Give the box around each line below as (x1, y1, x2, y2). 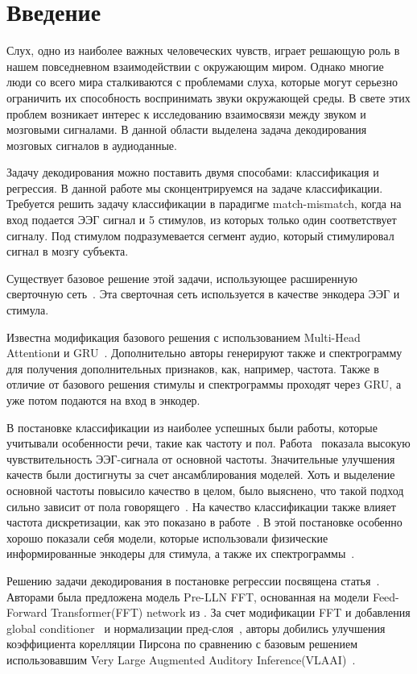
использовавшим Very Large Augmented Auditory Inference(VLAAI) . (6, 651, 356, 668)
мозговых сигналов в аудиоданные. (6, 136, 177, 153)
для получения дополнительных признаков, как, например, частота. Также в (6, 360, 379, 377)
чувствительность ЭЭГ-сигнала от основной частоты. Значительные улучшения (6, 450, 395, 467)
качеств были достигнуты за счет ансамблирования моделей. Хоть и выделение (6, 466, 395, 483)
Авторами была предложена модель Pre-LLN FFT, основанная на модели (6, 588, 370, 605)
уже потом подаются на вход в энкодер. (6, 392, 200, 408)
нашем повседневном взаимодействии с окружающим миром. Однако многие (6, 57, 384, 74)
